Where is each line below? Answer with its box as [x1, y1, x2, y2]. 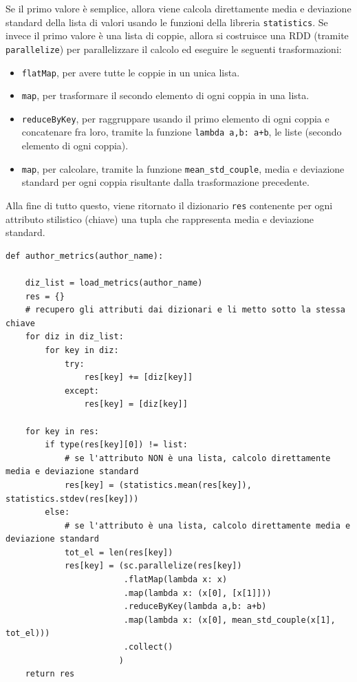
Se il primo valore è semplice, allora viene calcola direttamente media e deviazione [6, 1, 351, 15]
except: [64, 385, 100, 396]
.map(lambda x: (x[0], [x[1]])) [123, 588, 272, 598]
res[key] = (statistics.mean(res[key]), [64, 480, 252, 490]
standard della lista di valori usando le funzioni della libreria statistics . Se [6, 14, 328, 29]
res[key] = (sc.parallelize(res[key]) [64, 561, 242, 571]
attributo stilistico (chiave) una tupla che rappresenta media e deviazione [6, 211, 314, 226]
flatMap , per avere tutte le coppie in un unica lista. [21, 65, 240, 79]
